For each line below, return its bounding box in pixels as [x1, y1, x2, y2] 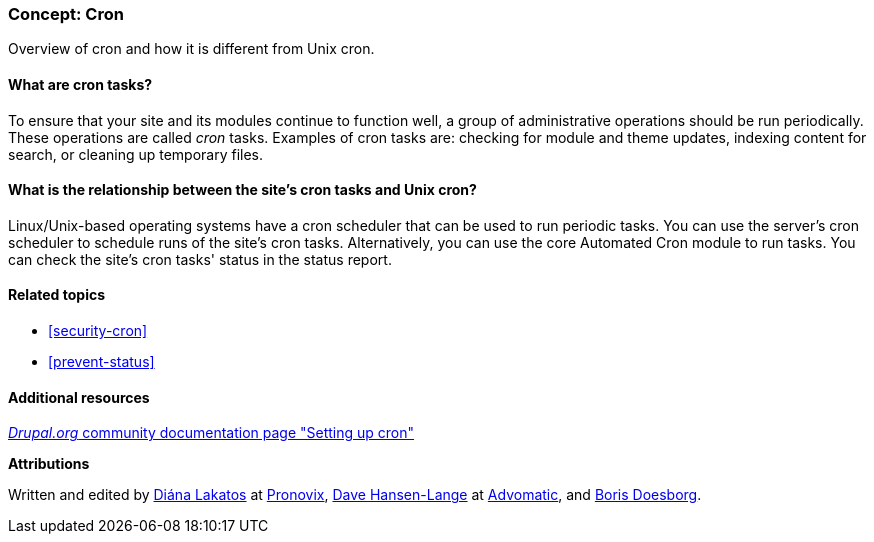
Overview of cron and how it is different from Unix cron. [8, 40, 375, 58]
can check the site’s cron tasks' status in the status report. [8, 250, 392, 268]
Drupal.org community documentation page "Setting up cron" [8, 424, 415, 442]
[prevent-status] [48, 353, 155, 371]
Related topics [8, 286, 106, 304]
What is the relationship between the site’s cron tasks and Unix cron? [8, 181, 477, 199]
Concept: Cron [8, 4, 124, 24]
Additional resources [8, 388, 150, 406]
